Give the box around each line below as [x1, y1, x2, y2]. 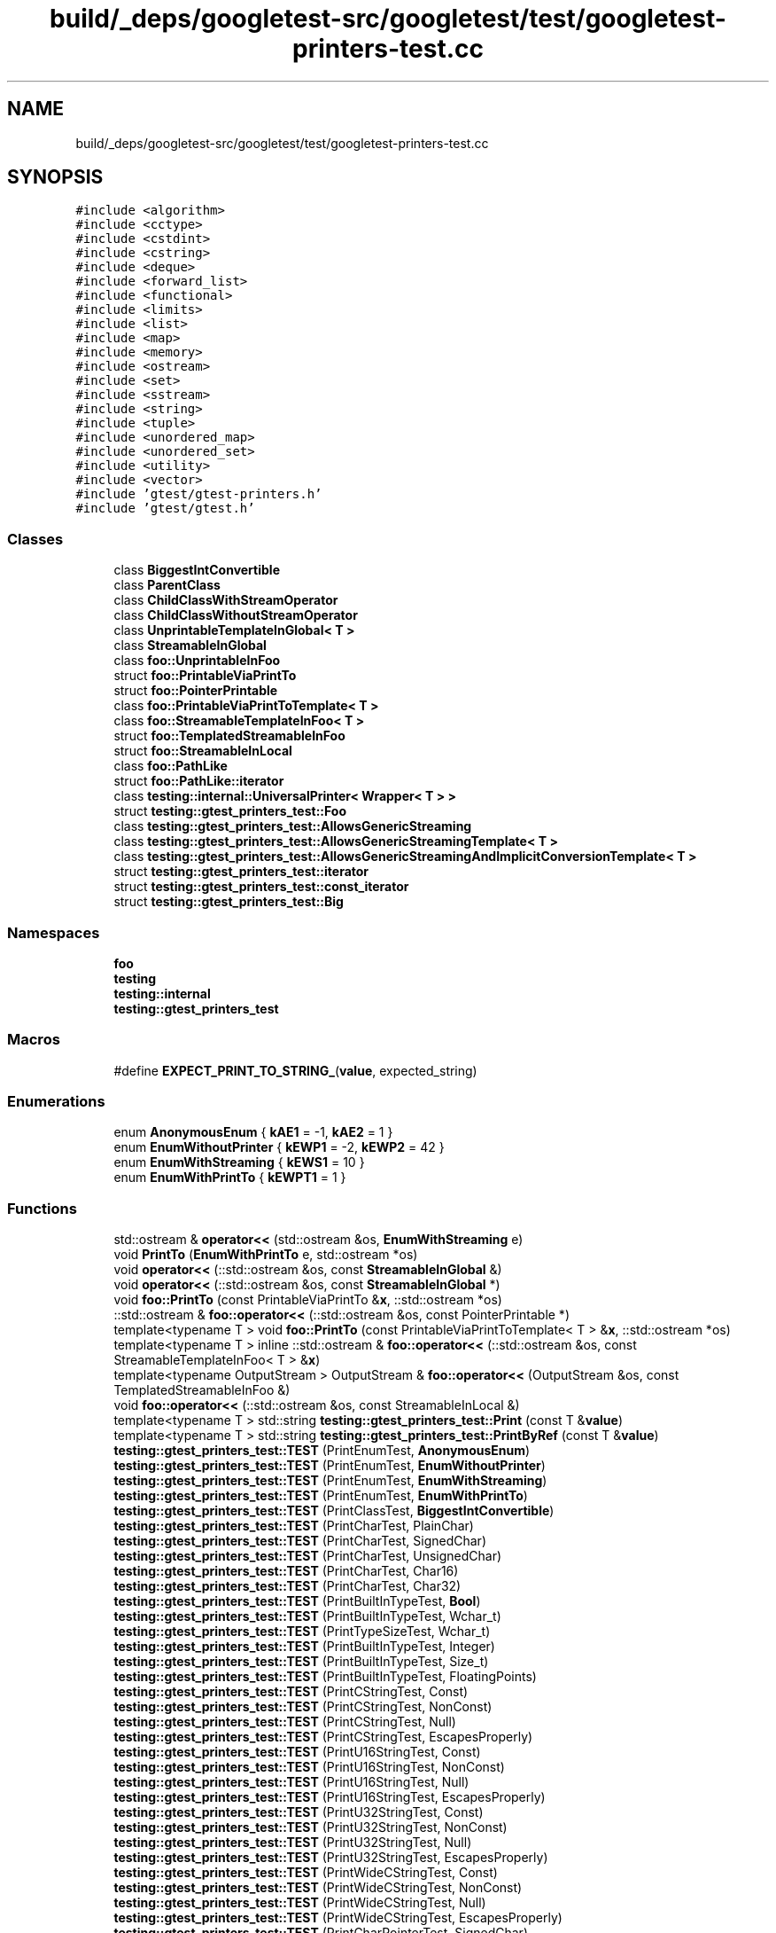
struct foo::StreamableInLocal [113, 743, 292, 759]
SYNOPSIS [7, 166, 104, 189]
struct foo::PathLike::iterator [113, 773, 284, 789]
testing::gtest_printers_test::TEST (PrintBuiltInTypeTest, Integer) [113, 1639, 495, 1655]
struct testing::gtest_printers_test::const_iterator [113, 879, 409, 895]
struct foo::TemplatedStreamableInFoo [113, 728, 345, 744]
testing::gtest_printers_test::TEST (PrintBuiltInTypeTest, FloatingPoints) [113, 1669, 537, 1685]
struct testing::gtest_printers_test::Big [113, 894, 344, 910]
